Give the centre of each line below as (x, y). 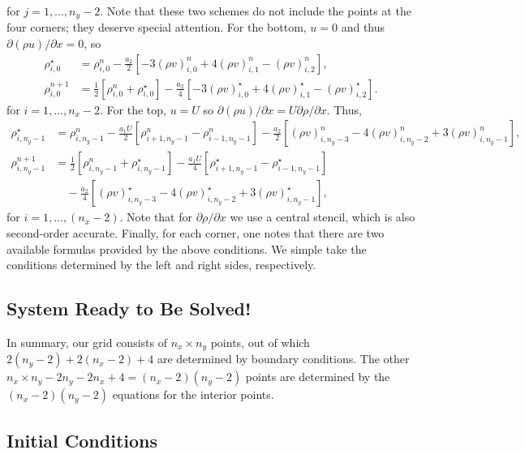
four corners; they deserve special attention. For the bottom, (157, 27)
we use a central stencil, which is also (323, 217)
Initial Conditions (82, 440)
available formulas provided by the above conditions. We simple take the (187, 248)
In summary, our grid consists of (87, 342)
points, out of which (260, 342)
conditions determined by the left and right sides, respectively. (161, 265)
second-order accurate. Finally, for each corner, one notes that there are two (196, 232)
